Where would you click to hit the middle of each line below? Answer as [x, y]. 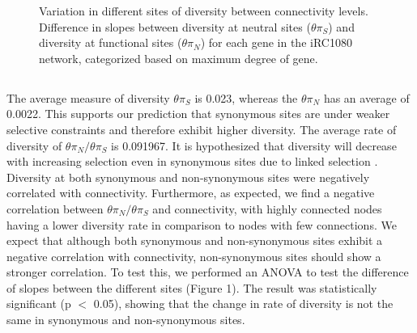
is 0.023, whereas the [246, 97]
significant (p [39, 303]
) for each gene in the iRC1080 [276, 42]
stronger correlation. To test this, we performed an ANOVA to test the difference [208, 272]
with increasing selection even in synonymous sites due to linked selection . [192, 161]
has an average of [366, 97]
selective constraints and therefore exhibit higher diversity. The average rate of [202, 129]
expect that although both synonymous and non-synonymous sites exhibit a [195, 240]
